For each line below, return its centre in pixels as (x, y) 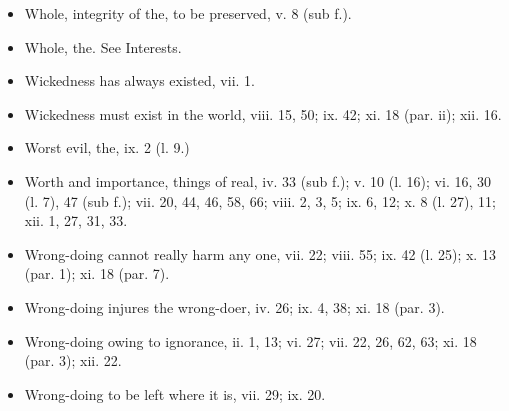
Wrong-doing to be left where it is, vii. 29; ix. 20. (175, 393)
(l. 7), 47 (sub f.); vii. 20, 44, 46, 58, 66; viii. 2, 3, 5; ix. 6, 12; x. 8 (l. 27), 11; (260, 200)
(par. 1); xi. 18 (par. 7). (97, 273)
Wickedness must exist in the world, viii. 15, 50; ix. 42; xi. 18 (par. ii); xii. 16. (263, 113)
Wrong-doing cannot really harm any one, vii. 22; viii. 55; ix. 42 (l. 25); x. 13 (260, 253)
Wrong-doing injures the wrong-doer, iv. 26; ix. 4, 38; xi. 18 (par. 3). (234, 306)
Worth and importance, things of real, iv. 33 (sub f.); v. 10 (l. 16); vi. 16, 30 (258, 180)
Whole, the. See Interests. (103, 46)
